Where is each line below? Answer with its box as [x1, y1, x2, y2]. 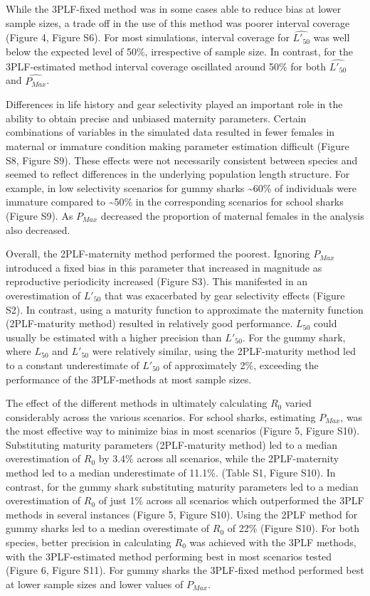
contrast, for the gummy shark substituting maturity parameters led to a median [6, 479, 359, 494]
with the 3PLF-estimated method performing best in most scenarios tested [6, 548, 332, 563]
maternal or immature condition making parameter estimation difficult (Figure [6, 139, 349, 153]
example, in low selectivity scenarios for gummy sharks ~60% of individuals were [6, 180, 356, 195]
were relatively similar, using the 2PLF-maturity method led [92, 344, 356, 358]
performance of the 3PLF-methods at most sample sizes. [6, 371, 252, 386]
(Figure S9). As [6, 208, 73, 223]
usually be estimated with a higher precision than [6, 329, 222, 344]
